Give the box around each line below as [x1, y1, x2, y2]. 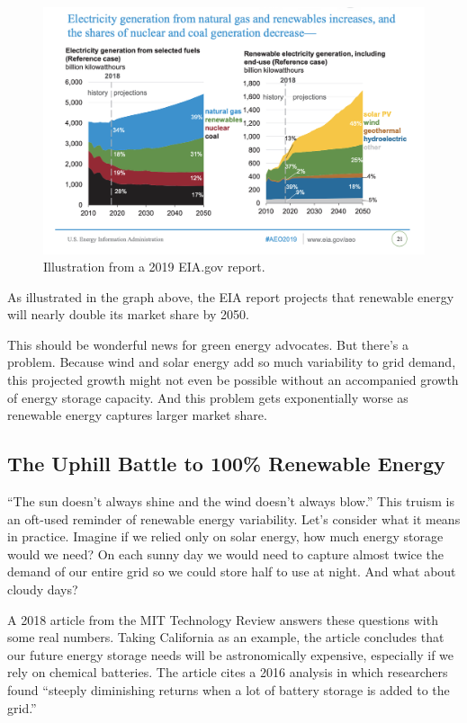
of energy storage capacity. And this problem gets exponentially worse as [7, 388, 409, 406]
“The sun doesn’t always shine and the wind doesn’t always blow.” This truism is [7, 492, 454, 511]
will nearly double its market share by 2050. [7, 305, 249, 324]
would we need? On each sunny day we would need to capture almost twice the [7, 544, 445, 563]
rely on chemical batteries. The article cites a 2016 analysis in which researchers [7, 663, 448, 682]
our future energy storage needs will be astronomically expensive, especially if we [7, 645, 454, 664]
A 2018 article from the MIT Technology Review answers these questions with [7, 610, 438, 629]
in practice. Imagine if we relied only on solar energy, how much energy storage [7, 527, 444, 546]
